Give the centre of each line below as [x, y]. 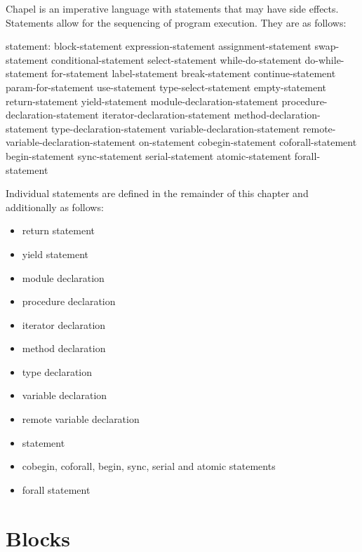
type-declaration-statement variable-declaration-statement [176, 128]
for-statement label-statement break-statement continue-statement [194, 73]
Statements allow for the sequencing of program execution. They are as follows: [176, 22]
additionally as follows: [55, 207]
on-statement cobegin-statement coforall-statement [248, 142]
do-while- [324, 59]
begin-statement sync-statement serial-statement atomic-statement [149, 155]
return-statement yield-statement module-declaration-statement [142, 101]
